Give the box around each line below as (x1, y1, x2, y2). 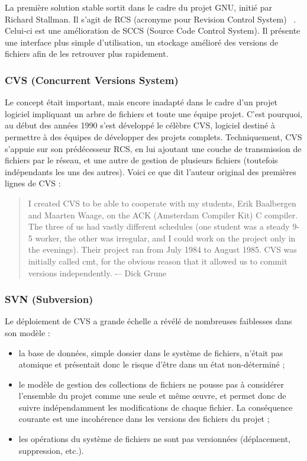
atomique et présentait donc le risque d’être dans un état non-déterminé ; (18, 358, 285, 370)
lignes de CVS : (5, 177, 61, 189)
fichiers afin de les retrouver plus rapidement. (5, 47, 169, 60)
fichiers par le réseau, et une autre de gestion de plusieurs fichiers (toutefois (5, 154, 278, 166)
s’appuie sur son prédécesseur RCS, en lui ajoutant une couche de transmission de (5, 142, 302, 154)
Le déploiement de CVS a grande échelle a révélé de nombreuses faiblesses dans (5, 315, 292, 327)
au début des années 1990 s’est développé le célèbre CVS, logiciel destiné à (5, 119, 275, 131)
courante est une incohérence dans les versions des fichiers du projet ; (18, 412, 270, 425)
